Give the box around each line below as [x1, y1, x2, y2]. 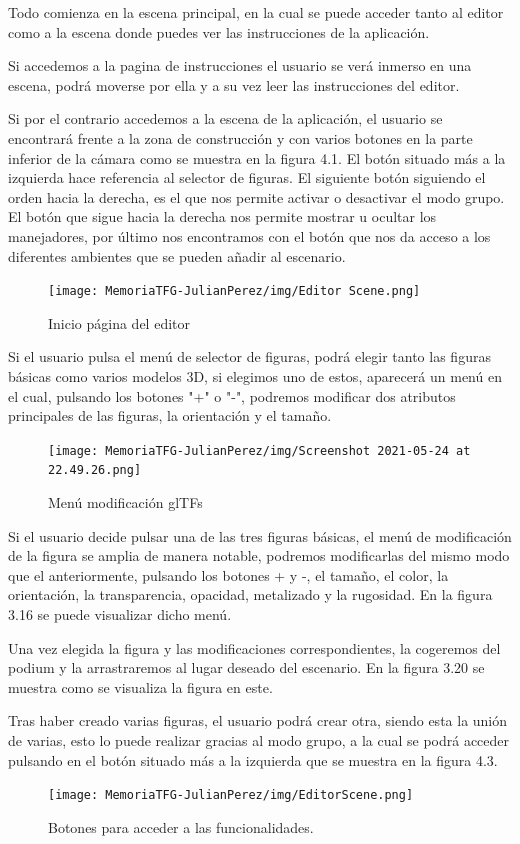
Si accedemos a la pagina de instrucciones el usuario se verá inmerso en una [8, 55, 472, 76]
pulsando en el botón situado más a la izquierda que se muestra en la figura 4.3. [8, 749, 498, 770]
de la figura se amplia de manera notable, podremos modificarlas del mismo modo [8, 545, 510, 566]
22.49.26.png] [48, 463, 142, 478]
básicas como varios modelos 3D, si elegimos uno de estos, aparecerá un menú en [8, 365, 502, 386]
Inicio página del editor [48, 312, 191, 333]
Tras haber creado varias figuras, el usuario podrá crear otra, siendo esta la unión [8, 710, 508, 731]
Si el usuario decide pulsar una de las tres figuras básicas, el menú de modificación [8, 525, 512, 546]
